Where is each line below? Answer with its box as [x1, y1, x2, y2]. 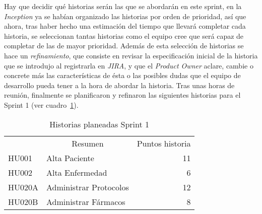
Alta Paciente [46, 152, 94, 164]
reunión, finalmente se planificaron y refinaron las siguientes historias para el [4, 90, 241, 100]
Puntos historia [137, 137, 191, 149]
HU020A [8, 181, 39, 193]
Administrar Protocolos [46, 181, 129, 193]
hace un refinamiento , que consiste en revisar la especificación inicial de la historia [4, 50, 258, 60]
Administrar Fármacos [46, 195, 125, 207]
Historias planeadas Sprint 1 [49, 118, 150, 130]
